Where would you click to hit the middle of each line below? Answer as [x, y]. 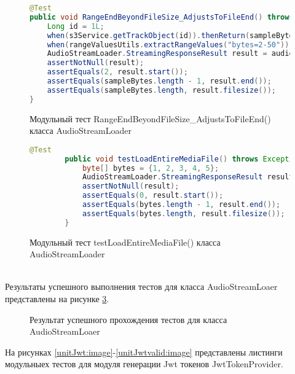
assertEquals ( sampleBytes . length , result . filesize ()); [161, 90]
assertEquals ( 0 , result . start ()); [153, 196]
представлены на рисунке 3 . [57, 299]
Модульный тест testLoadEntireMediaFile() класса [125, 242]
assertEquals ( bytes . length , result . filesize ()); [183, 213]
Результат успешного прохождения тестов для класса [128, 319]
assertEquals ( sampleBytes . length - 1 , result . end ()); [159, 81]
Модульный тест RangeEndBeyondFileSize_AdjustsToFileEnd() [150, 118]
